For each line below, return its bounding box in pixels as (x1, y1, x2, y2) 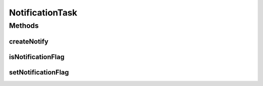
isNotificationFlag (9, 53, 65, 61)
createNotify (9, 37, 49, 45)
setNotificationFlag (9, 68, 69, 76)
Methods (9, 21, 39, 30)
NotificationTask (9, 7, 77, 18)
